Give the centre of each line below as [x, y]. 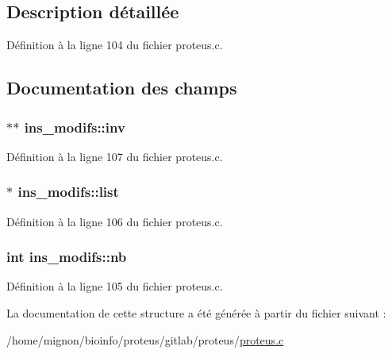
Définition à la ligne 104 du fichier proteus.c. [115, 45]
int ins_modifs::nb [67, 257]
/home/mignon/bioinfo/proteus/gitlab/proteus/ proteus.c [145, 339]
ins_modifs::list [68, 192]
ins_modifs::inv [75, 127]
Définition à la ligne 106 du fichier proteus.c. [115, 221]
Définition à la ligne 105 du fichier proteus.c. [115, 286]
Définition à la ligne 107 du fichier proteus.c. [115, 156]
